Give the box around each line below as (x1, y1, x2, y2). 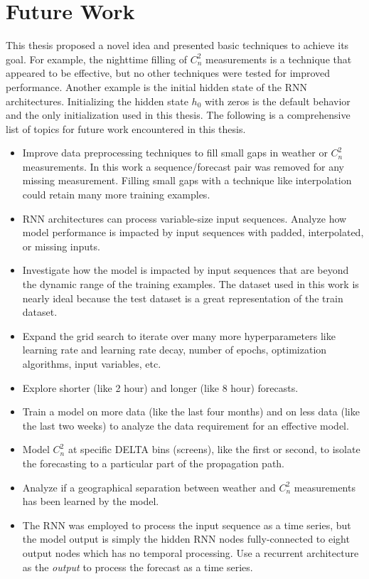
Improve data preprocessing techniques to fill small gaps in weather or (22, 145, 328, 160)
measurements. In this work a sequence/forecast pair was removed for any (22, 159, 344, 174)
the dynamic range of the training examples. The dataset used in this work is (22, 277, 359, 292)
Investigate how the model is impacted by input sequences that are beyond (22, 262, 349, 277)
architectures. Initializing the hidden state (6, 93, 188, 108)
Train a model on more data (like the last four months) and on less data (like (22, 404, 360, 419)
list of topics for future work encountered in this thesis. (6, 121, 246, 136)
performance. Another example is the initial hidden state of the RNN (6, 79, 307, 94)
